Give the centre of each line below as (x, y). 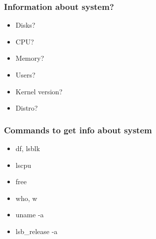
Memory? (30, 58)
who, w (26, 198)
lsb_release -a (37, 231)
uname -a (30, 215)
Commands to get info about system (78, 130)
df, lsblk (28, 148)
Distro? (27, 108)
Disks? (25, 25)
